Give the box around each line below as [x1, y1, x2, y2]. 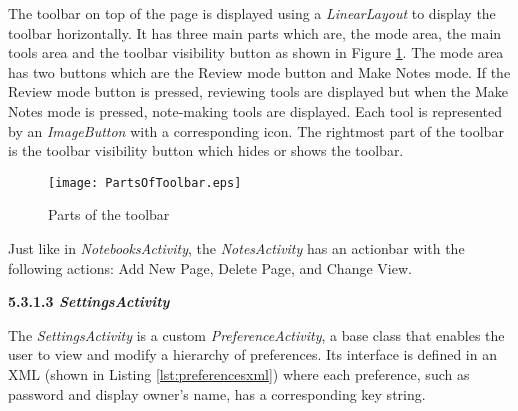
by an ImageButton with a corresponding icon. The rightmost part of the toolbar [8, 120, 504, 141]
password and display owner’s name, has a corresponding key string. [8, 383, 426, 404]
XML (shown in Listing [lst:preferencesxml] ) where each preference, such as [8, 363, 470, 384]
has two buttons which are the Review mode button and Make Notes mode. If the [8, 61, 511, 82]
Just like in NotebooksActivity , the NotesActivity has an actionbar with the [8, 238, 465, 258]
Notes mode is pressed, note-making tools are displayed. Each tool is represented [8, 100, 503, 121]
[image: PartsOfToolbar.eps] [48, 175, 242, 190]
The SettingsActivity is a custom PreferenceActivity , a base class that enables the [8, 324, 505, 345]
